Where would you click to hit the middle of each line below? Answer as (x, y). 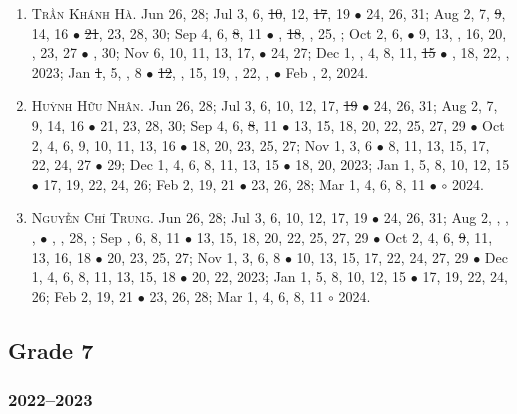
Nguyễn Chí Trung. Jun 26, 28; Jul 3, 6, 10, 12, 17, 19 (199, 217)
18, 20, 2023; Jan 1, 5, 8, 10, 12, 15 (402, 164)
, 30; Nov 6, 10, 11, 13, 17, (174, 52)
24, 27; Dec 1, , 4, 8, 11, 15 (353, 52)
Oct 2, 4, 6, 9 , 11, (438, 236)
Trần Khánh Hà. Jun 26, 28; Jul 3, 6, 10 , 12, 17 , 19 (190, 13)
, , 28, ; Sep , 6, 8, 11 (116, 236)
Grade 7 (51, 349)
